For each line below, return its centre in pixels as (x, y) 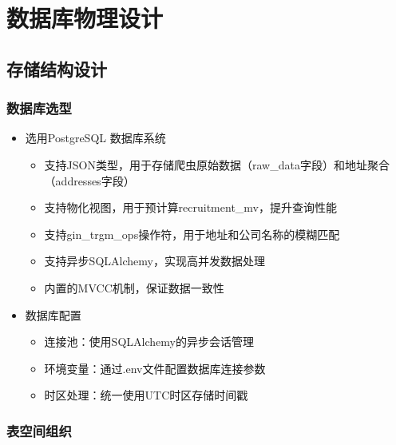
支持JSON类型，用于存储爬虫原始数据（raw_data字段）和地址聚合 (217, 164)
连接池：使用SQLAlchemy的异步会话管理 (149, 342)
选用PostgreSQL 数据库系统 (95, 138)
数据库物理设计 (85, 18)
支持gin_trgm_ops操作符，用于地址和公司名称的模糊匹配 (192, 234)
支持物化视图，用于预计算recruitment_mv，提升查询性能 (191, 207)
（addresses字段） (89, 180)
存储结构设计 (57, 68)
